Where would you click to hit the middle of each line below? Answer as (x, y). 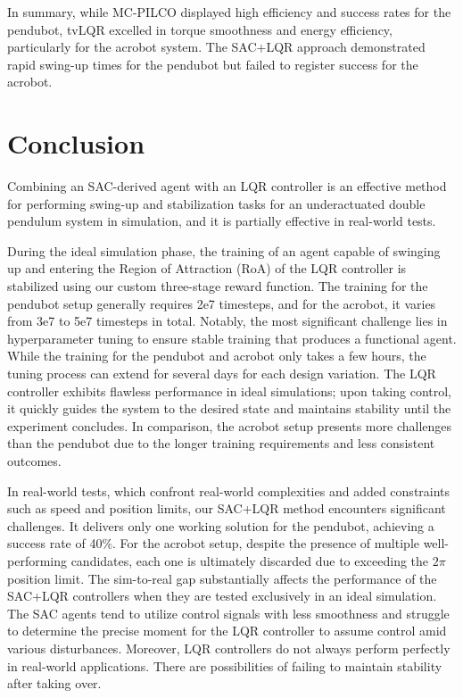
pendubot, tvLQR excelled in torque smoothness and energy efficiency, (200, 29)
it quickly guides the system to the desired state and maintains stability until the (229, 408)
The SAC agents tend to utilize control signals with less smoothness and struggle (228, 613)
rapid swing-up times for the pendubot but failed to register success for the (213, 64)
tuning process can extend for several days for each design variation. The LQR (222, 374)
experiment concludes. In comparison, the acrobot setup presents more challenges (230, 425)
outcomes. (34, 461)
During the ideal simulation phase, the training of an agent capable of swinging (224, 250)
